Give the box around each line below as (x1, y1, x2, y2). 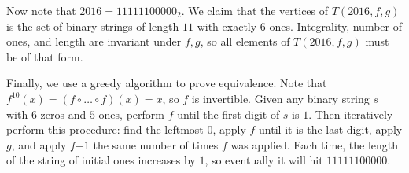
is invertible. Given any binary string (191, 90, 370, 106)
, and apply (11, 136, 67, 153)
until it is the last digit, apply (259, 121, 403, 138)
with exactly (197, 17, 257, 34)
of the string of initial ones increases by (6, 152, 196, 168)
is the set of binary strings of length (6, 17, 179, 34)
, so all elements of (200, 33, 290, 50)
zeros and (40, 105, 87, 122)
